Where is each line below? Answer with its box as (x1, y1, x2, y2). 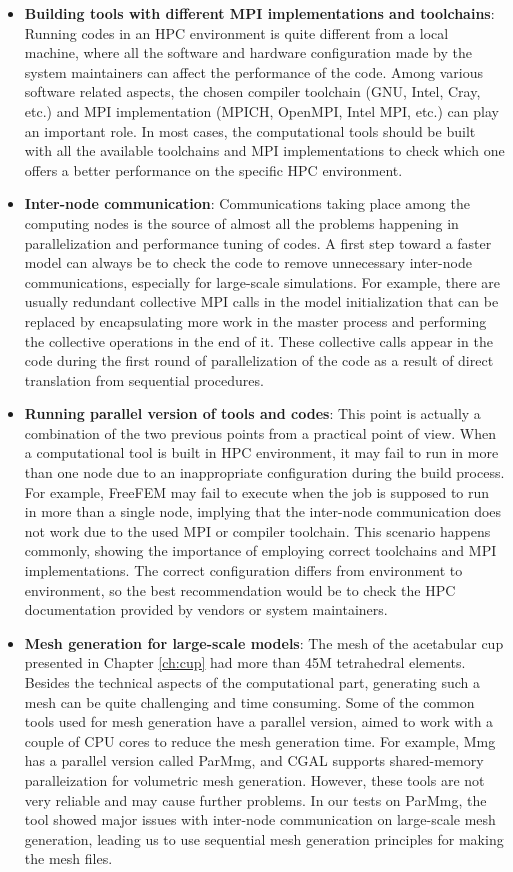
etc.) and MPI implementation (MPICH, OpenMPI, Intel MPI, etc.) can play (24, 100, 499, 121)
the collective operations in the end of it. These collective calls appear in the (24, 330, 493, 351)
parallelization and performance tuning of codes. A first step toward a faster (24, 232, 492, 253)
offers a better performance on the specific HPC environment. (24, 159, 403, 180)
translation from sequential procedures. (24, 369, 264, 390)
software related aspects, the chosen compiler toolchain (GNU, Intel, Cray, (24, 81, 481, 102)
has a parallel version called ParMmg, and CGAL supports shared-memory (24, 750, 484, 771)
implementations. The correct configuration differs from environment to (24, 560, 463, 581)
